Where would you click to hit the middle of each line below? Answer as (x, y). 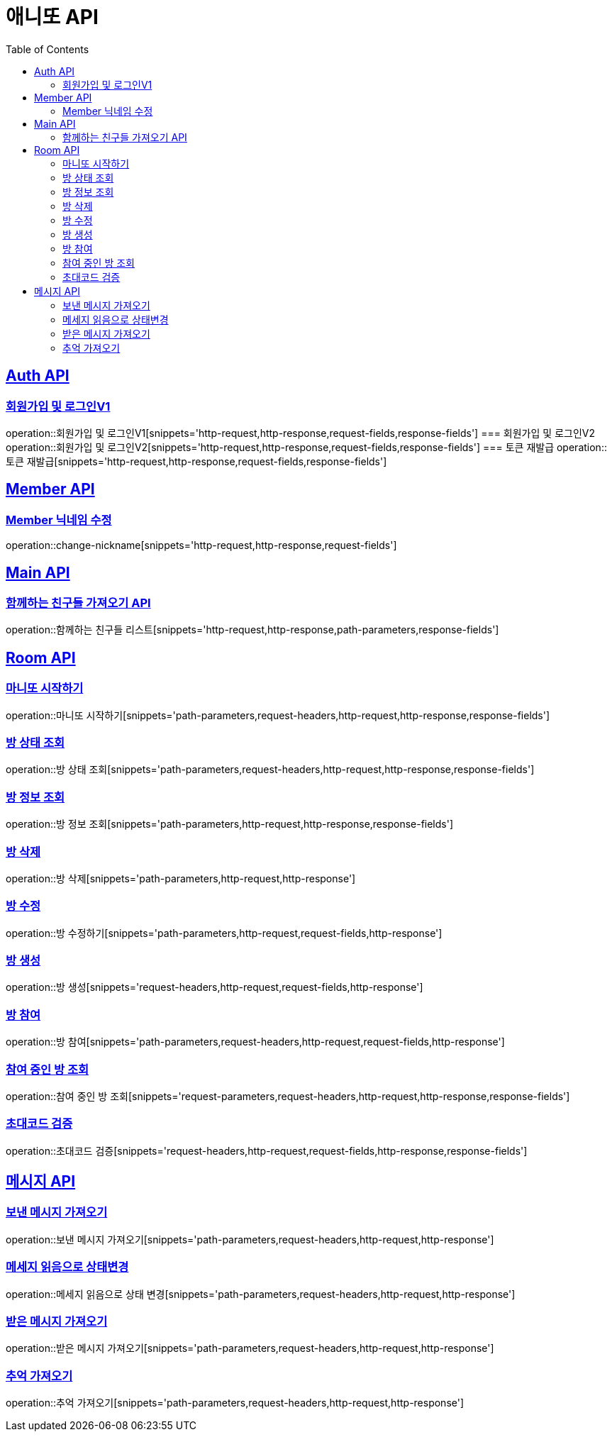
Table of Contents (48, 49)
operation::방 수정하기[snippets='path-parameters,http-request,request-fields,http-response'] (224, 933)
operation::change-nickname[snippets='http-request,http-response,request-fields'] (201, 545)
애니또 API (52, 17)
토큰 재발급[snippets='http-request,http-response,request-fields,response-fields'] (196, 461)
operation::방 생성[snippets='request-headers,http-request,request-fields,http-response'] (215, 987)
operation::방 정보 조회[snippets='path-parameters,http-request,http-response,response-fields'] (230, 824)
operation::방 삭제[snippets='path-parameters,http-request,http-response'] (181, 878)
